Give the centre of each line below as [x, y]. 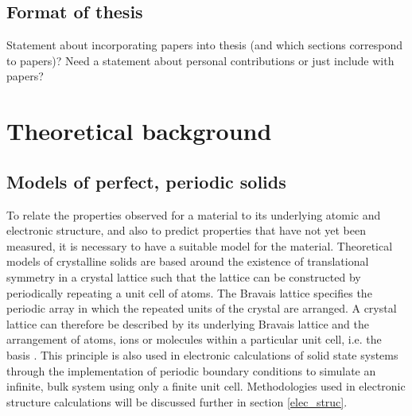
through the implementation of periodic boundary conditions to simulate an [191, 370]
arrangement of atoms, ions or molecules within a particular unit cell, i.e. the [194, 339]
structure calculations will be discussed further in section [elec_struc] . [177, 401]
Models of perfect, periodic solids [146, 181]
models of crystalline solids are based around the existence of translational [188, 261]
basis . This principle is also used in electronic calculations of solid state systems [202, 354]
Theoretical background [139, 131]
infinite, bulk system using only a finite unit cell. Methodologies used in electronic [206, 386]
